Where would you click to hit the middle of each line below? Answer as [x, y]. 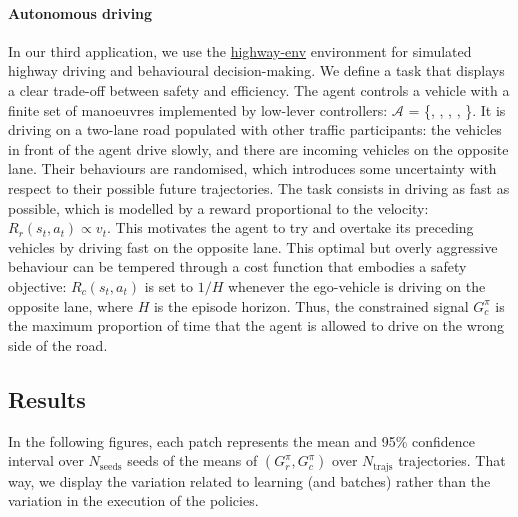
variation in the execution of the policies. [133, 500]
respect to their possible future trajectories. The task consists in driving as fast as [259, 187]
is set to [169, 285]
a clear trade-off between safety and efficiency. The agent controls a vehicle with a [259, 89]
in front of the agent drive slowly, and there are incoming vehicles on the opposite [258, 148]
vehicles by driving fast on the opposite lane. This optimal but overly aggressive [253, 246]
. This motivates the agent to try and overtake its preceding [290, 227]
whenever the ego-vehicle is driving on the [357, 285]
